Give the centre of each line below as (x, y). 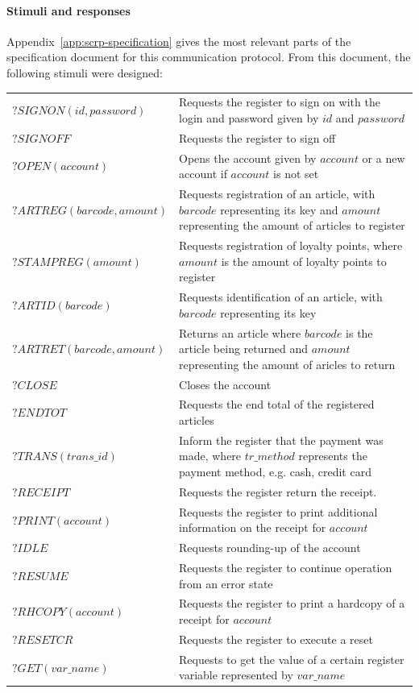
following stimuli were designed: (85, 72)
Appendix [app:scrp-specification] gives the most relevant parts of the (179, 41)
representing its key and (279, 209)
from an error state (226, 583)
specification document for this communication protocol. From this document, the (209, 57)
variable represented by (236, 675)
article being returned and (244, 349)
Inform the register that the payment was (281, 440)
